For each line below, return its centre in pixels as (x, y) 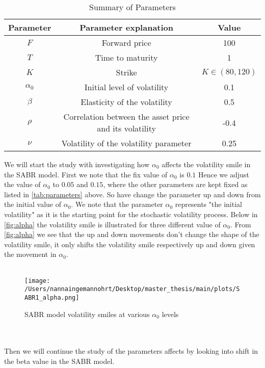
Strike (126, 72)
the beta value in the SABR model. (59, 361)
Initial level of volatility (126, 87)
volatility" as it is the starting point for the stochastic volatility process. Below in (131, 214)
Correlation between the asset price (126, 116)
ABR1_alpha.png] (52, 297)
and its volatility (126, 128)
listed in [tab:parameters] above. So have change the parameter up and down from (132, 194)
